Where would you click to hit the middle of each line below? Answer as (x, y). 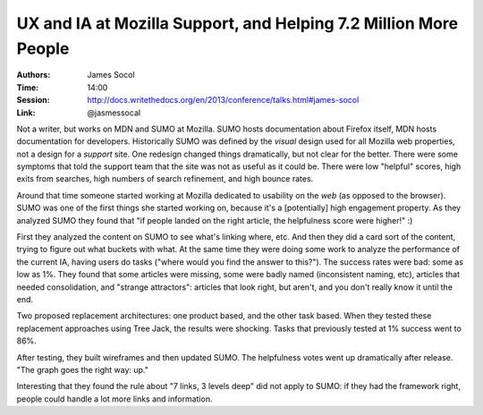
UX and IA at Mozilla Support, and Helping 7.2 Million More (237, 23)
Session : (33, 100)
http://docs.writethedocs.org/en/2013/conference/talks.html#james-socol (223, 100)
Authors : (34, 75)
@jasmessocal (114, 113)
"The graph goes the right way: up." (83, 369)
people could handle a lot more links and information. (114, 399)
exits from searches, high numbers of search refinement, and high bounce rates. (165, 179)
